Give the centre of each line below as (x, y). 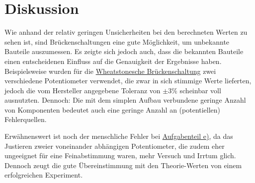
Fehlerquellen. (26, 119)
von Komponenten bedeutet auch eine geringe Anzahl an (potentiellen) (113, 109)
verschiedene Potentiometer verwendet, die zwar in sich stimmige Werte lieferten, (128, 81)
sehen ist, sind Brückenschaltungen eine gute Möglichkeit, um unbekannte (117, 41)
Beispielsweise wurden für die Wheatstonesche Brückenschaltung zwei (110, 71)
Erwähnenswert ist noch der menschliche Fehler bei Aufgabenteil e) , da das (119, 136)
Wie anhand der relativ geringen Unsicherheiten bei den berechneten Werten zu (126, 32)
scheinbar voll (200, 90)
